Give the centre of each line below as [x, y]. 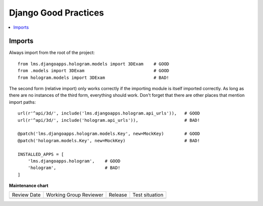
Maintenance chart [29, 186]
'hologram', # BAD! [74, 168]
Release [118, 195]
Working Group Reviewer [75, 195]
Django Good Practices [56, 13]
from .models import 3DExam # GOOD [94, 71]
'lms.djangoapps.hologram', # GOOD [74, 161]
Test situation [148, 195]
